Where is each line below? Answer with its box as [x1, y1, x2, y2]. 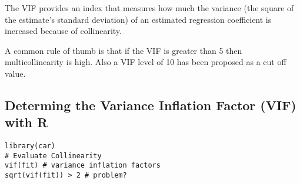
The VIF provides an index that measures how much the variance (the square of [5, 2, 294, 13]
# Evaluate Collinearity [5, 151, 102, 160]
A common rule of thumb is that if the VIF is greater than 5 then [5, 44, 242, 56]
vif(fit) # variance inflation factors [5, 161, 161, 170]
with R [5, 113, 48, 131]
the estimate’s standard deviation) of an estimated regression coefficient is [5, 13, 272, 25]
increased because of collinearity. [5, 25, 122, 37]
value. [5, 67, 26, 79]
